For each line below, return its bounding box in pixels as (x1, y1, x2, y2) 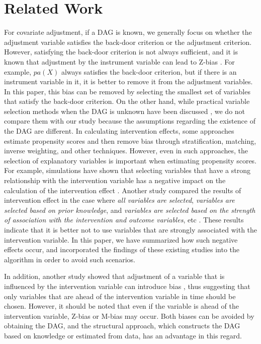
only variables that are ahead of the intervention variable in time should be (4, 291, 236, 301)
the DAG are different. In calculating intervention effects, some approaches (4, 126, 234, 136)
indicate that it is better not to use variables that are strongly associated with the (4, 224, 257, 235)
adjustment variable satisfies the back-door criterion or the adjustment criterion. (4, 36, 252, 47)
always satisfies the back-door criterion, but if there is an (61, 66, 237, 77)
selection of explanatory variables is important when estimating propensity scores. (4, 155, 257, 165)
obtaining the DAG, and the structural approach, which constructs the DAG (4, 320, 240, 331)
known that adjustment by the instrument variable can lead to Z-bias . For (4, 56, 235, 67)
